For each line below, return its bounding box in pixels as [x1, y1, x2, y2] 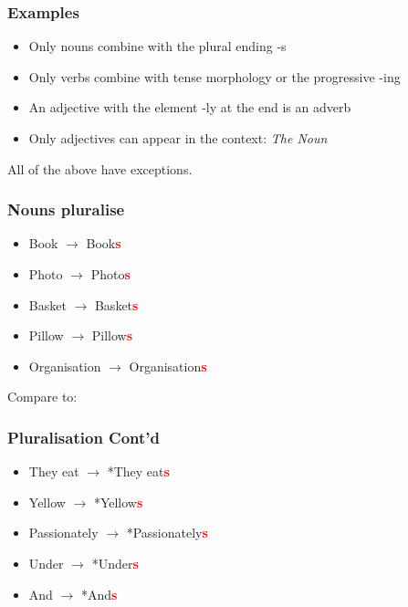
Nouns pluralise [7, 198, 125, 221]
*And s [80, 584, 118, 603]
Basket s [94, 295, 139, 314]
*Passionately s [126, 523, 208, 542]
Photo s [90, 265, 131, 283]
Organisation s [129, 356, 207, 375]
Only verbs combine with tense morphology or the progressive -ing [28, 67, 401, 86]
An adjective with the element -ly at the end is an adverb [28, 98, 351, 117]
